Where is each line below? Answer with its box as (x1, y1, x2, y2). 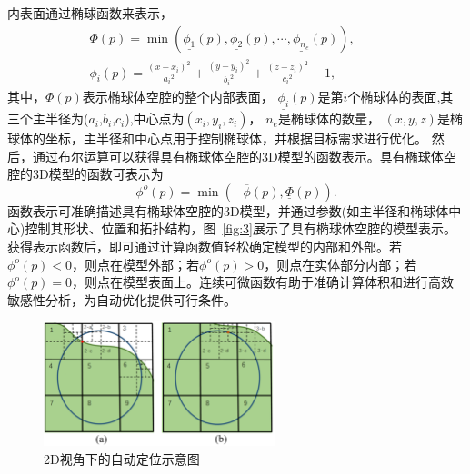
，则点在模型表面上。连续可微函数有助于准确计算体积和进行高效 (72, 272, 455, 291)
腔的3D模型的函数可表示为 (7, 164, 164, 183)
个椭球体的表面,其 (347, 87, 454, 106)
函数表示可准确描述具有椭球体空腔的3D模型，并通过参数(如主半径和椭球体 (7, 201, 449, 220)
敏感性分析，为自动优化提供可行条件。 (7, 290, 236, 309)
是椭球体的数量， (277, 109, 380, 128)
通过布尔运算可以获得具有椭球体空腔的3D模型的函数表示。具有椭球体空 (32, 146, 456, 165)
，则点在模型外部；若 (72, 254, 200, 273)
